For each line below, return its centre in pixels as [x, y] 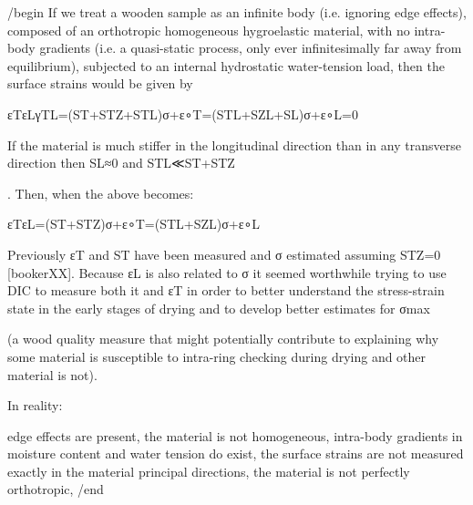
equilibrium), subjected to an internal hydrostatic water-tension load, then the [226, 65]
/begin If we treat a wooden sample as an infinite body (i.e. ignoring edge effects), [237, 12]
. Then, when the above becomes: [101, 193]
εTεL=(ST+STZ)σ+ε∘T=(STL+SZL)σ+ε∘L [134, 224]
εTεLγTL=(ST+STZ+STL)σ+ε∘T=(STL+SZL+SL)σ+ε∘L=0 [183, 113]
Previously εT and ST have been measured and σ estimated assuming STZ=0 [224, 254]
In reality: [35, 405]
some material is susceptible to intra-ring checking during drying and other [217, 356]
